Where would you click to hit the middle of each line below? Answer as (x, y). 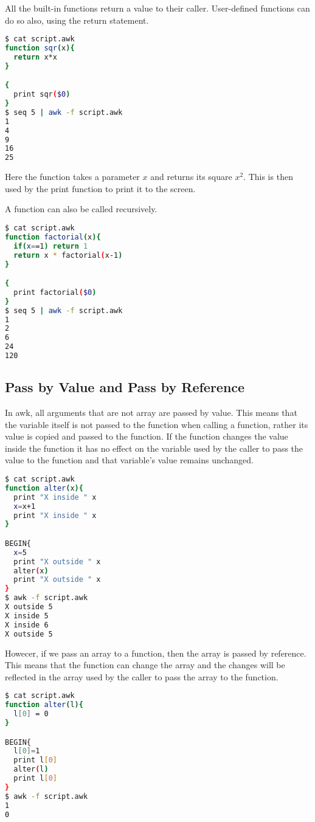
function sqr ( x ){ (40, 48)
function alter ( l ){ (44, 705)
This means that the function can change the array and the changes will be (145, 665)
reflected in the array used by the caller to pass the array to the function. (142, 676)
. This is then (268, 177)
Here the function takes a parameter (72, 177)
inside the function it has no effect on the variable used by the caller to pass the (154, 448)
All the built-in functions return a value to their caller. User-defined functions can (157, 8)
